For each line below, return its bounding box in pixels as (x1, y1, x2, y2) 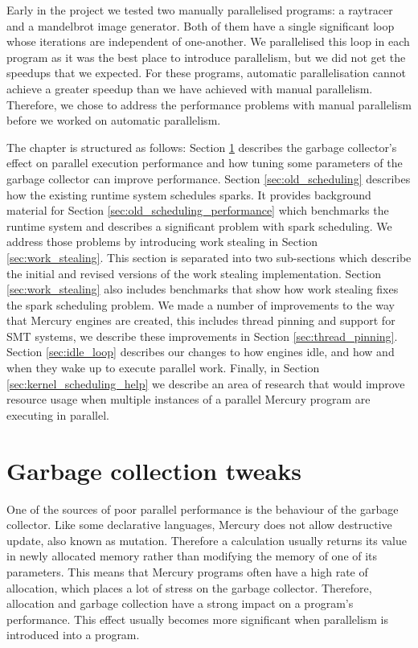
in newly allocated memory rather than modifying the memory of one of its (6, 548, 378, 564)
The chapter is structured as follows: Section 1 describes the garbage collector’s (6, 138, 397, 155)
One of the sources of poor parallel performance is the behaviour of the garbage (6, 500, 399, 517)
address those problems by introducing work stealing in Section (6, 233, 318, 250)
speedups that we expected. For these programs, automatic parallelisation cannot (6, 64, 406, 81)
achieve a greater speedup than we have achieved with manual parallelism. (6, 80, 373, 96)
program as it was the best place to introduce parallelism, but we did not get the (6, 48, 406, 65)
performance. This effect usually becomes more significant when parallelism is (6, 610, 389, 627)
